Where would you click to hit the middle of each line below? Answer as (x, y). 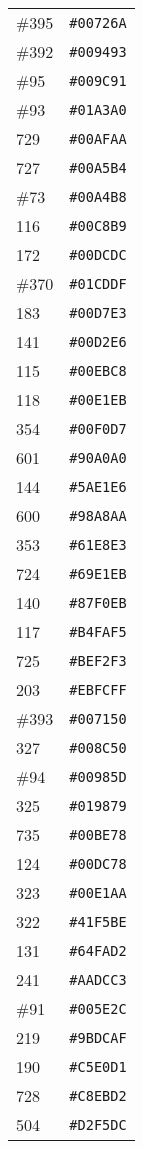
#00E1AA (98, 892)
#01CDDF (98, 283)
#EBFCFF (98, 689)
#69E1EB (98, 573)
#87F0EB (98, 602)
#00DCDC (98, 254)
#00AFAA (98, 138)
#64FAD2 (98, 950)
